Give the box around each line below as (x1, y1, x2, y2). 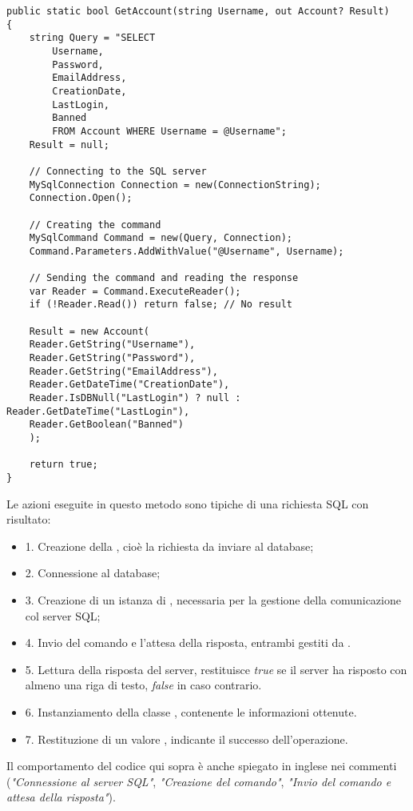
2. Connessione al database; (25, 564, 161, 581)
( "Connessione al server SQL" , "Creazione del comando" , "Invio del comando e (6, 773, 391, 789)
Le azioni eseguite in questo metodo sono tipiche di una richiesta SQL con (6, 495, 369, 512)
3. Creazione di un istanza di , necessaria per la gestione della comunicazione (25, 592, 401, 608)
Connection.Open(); (29, 192, 133, 204)
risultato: (6, 511, 51, 528)
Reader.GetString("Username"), (29, 339, 196, 351)
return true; (29, 459, 98, 471)
